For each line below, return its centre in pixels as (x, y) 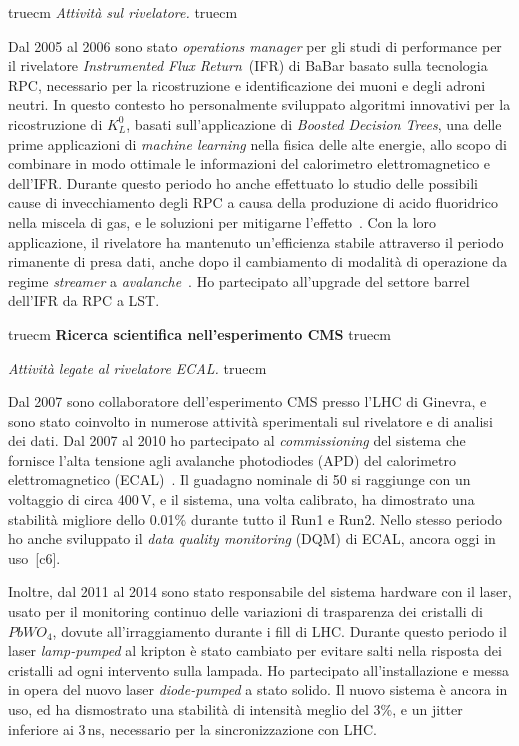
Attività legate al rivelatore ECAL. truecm (137, 367)
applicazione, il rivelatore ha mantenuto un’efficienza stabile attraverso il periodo (256, 241)
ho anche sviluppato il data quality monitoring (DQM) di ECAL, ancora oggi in (252, 538)
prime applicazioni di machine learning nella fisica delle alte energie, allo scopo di (257, 143)
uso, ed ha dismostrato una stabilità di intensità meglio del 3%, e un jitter (235, 709)
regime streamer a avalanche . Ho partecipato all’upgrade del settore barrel (239, 280)
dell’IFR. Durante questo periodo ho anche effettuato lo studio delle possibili (243, 182)
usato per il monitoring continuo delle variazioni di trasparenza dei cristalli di (245, 611)
